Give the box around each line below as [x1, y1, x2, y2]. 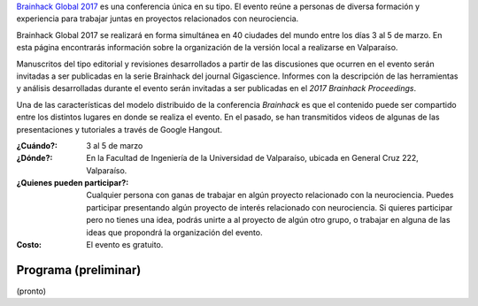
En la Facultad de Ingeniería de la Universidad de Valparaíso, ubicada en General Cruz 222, [86, 153, 420, 164]
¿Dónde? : [16, 153, 53, 164]
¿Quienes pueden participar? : [16, 178, 129, 188]
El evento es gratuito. [86, 240, 164, 250]
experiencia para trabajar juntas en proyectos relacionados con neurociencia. [16, 13, 299, 24]
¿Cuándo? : [16, 140, 58, 150]
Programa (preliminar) [16, 262, 142, 278]
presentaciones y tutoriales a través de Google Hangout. [16, 124, 223, 134]
